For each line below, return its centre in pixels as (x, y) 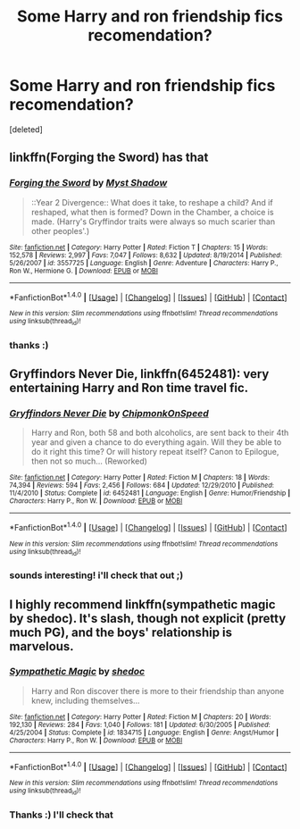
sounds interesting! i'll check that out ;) (96, 575)
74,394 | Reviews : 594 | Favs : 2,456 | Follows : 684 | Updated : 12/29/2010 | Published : (142, 486)
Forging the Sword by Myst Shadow (88, 183)
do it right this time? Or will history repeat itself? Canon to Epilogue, (155, 452)
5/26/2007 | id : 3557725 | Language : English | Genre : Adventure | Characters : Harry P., (144, 263)
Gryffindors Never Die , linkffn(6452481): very (139, 374)
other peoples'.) (60, 230)
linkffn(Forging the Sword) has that (109, 158)
